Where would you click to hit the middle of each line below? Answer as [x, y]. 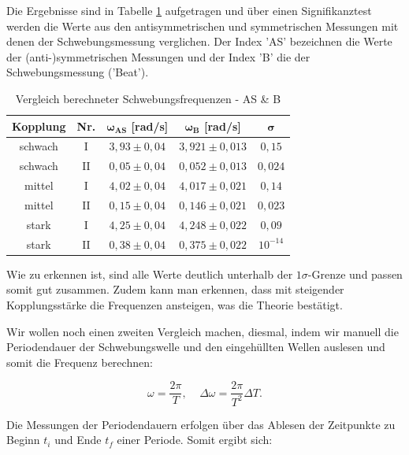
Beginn [23, 440]
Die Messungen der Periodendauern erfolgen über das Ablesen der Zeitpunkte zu [201, 424]
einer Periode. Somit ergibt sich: [195, 440]
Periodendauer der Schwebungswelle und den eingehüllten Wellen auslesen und [196, 347]
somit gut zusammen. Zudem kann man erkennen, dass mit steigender [175, 289]
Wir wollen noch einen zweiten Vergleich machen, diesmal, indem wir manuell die [203, 331]
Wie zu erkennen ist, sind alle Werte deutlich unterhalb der [150, 274]
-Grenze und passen [355, 274]
